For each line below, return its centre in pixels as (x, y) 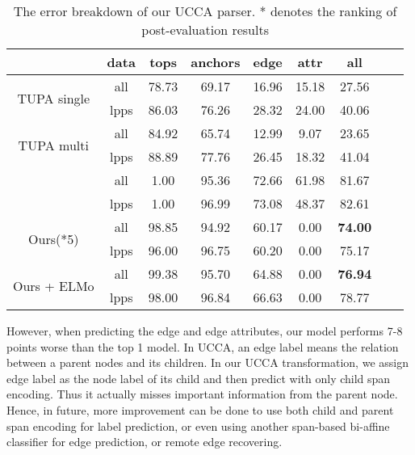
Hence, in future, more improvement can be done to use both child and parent (200, 409)
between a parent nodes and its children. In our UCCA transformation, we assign (207, 362)
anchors (216, 62)
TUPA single (54, 98)
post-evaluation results (205, 29)
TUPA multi (53, 145)
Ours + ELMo (54, 285)
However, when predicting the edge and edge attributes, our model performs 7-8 (205, 331)
